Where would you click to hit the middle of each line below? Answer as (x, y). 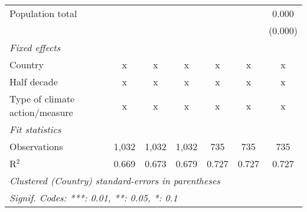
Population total (43, 13)
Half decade (34, 82)
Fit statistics (35, 129)
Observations (36, 146)
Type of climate (42, 99)
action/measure (41, 112)
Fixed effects (35, 47)
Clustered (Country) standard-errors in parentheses (115, 180)
